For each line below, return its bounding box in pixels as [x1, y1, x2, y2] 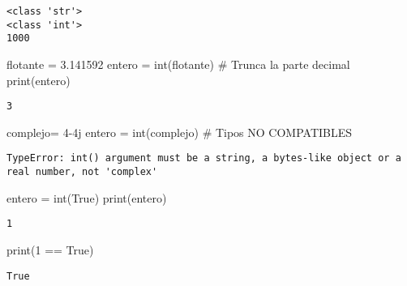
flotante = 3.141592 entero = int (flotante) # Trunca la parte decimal [6, 55, 350, 72]
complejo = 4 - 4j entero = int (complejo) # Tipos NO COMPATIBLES [6, 123, 353, 140]
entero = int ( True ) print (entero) [6, 189, 167, 206]
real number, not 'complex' [6, 166, 158, 178]
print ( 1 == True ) [6, 241, 94, 258]
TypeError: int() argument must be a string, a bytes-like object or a [6, 152, 401, 164]
